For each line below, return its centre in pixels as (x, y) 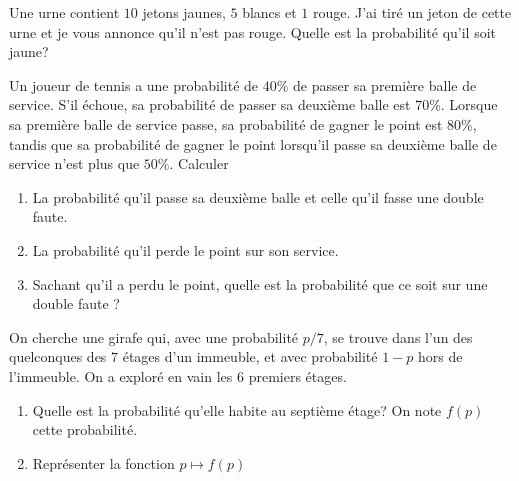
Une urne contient (64, 12)
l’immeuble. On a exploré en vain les (121, 375)
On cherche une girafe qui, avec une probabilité (154, 336)
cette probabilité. (85, 429)
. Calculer (199, 163)
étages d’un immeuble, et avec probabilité (250, 356)
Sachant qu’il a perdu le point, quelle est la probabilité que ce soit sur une (260, 283)
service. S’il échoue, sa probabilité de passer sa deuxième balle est (210, 104)
